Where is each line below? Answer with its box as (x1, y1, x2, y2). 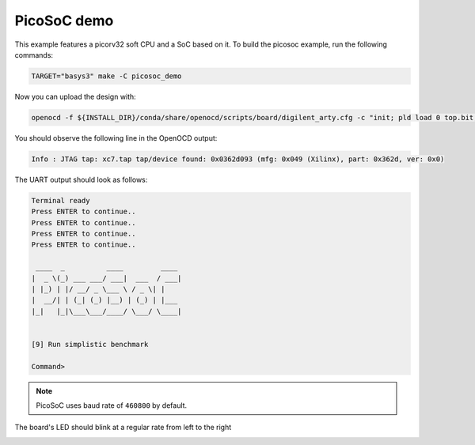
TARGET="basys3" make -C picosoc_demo (31, 71, 182, 81)
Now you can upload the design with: (14, 92, 136, 101)
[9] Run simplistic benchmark (31, 340, 149, 349)
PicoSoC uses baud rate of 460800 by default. (36, 401, 188, 410)
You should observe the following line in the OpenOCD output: (14, 133, 218, 142)
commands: (14, 50, 54, 59)
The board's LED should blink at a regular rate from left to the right (14, 423, 232, 432)
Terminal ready (31, 196, 90, 205)
